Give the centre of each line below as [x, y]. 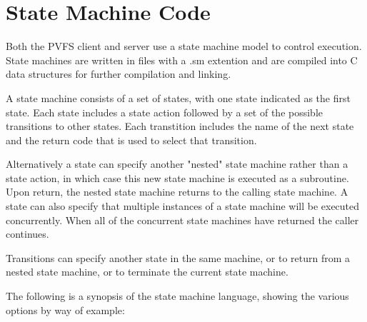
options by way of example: [65, 310]
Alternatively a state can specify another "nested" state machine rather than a [177, 164]
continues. [27, 234]
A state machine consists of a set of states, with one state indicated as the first [178, 97]
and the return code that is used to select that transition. [131, 140]
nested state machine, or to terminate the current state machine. [147, 272]
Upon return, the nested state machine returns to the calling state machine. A [177, 192]
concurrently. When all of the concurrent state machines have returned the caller [182, 220]
